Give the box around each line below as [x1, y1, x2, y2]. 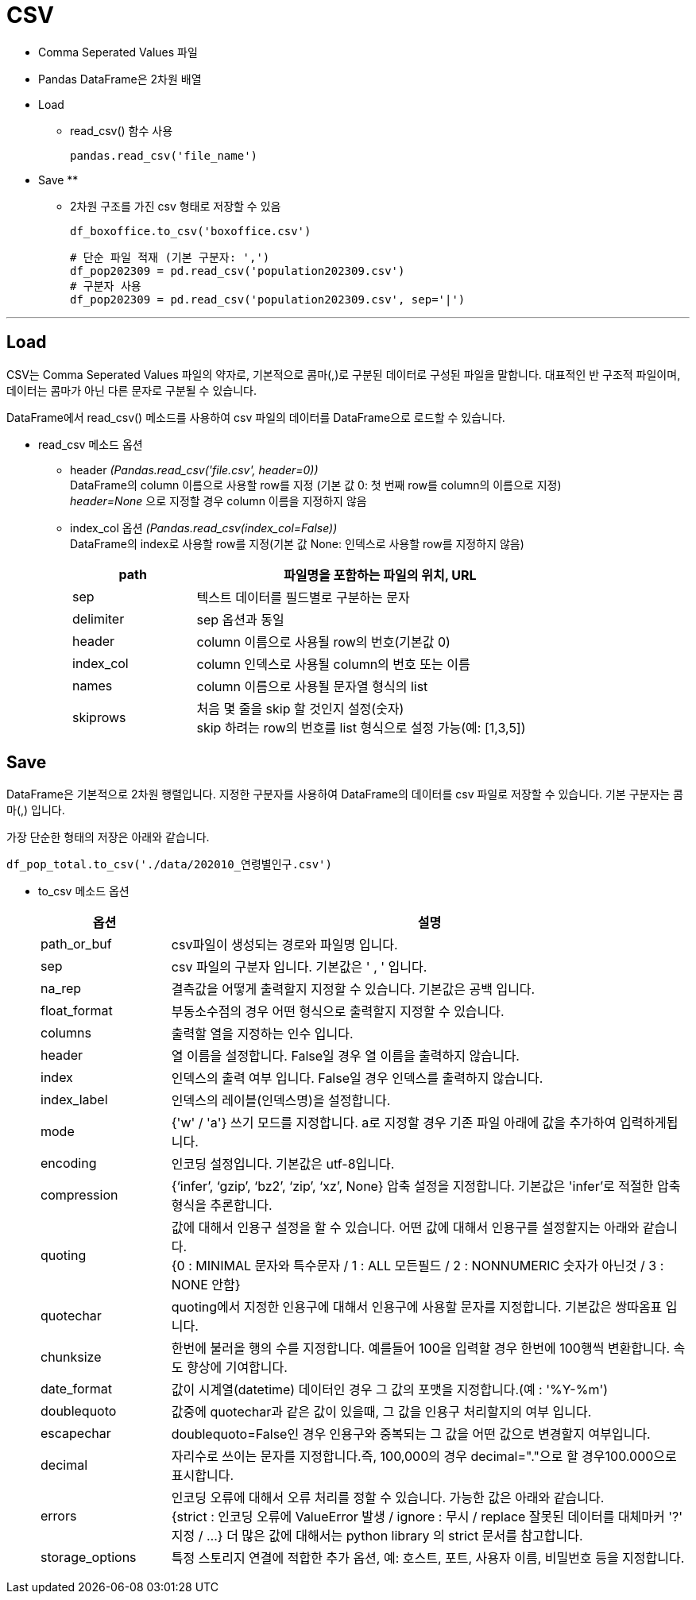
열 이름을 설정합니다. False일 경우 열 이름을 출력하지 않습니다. [171, 1048, 520, 1065]
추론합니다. [210, 1197, 273, 1214]
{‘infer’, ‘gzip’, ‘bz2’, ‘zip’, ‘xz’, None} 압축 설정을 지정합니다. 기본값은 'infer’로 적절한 [171, 1178, 654, 1195]
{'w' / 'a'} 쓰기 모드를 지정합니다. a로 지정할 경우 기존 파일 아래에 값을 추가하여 [171, 1115, 617, 1131]
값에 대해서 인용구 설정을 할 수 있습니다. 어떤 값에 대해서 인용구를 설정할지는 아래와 [171, 1219, 640, 1236]
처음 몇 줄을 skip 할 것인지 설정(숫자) [196, 700, 404, 717]
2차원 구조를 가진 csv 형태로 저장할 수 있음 [70, 199, 281, 213]
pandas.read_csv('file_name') [70, 149, 258, 162]
